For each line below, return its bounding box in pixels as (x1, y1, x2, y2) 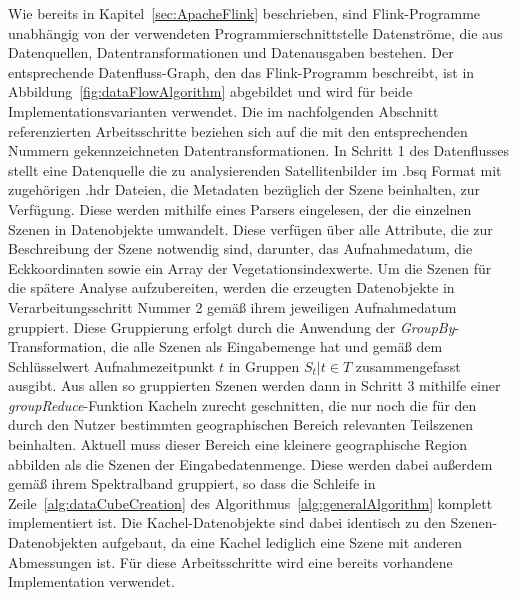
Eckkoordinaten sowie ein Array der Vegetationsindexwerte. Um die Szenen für (8, 257, 492, 278)
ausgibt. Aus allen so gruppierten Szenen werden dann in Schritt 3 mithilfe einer (8, 375, 501, 396)
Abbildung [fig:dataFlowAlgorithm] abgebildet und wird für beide (8, 81, 413, 102)
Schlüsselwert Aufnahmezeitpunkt (8, 355, 215, 376)
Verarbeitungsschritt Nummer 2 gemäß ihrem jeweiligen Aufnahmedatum (8, 296, 457, 317)
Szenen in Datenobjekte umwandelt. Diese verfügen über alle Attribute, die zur (8, 218, 493, 239)
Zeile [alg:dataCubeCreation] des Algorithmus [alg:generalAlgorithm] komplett (8, 492, 493, 513)
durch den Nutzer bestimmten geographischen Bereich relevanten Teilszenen (8, 414, 473, 435)
